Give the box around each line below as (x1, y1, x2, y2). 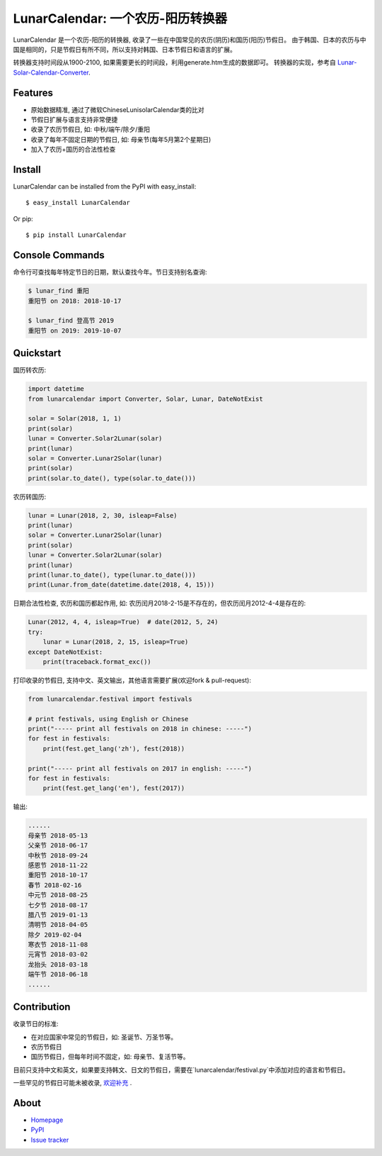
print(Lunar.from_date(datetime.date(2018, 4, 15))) (28, 581, 215, 589)
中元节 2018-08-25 (28, 891, 88, 899)
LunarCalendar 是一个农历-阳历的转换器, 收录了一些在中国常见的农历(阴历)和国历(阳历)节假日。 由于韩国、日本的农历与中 (13, 35, 366, 44)
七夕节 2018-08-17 (28, 901, 88, 909)
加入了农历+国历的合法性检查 (30, 145, 116, 154)
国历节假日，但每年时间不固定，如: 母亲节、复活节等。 (30, 1052, 190, 1061)
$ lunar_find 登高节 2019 (28, 316, 115, 325)
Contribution (13, 1001, 71, 1013)
